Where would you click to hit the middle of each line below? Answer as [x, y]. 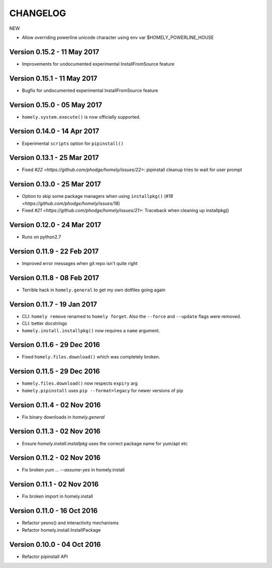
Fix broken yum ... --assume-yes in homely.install [73, 470]
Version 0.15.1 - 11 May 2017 [53, 78]
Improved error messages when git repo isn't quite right [80, 263]
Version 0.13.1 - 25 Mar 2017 [54, 158]
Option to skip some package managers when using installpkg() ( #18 [97, 196]
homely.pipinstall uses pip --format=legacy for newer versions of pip [103, 390]
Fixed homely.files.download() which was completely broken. [91, 357]
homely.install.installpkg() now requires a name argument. [91, 330]
